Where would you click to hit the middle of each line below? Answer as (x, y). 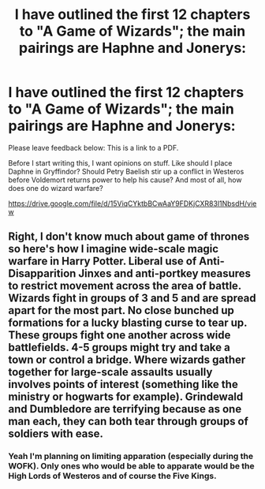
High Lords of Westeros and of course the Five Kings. (112, 476)
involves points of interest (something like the (123, 384)
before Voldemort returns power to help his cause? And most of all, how (125, 180)
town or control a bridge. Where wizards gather (127, 360)
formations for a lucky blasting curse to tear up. (128, 323)
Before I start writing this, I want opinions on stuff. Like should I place (120, 162)
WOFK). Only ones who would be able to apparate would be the (131, 466)
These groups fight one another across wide (119, 336)
